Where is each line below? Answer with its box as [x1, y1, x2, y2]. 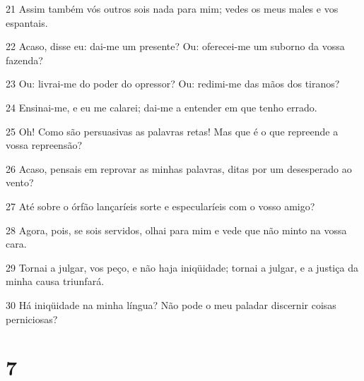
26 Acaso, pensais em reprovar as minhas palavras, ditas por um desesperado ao [6, 161, 352, 176]
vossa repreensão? [6, 138, 83, 152]
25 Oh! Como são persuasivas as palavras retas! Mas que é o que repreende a [6, 123, 339, 138]
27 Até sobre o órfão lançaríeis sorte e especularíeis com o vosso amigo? [6, 198, 315, 213]
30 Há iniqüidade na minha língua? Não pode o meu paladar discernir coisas [6, 297, 336, 312]
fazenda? [6, 52, 43, 67]
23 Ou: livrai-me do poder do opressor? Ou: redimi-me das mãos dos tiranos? [6, 76, 340, 91]
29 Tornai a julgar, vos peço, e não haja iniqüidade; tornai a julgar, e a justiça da [6, 260, 358, 274]
